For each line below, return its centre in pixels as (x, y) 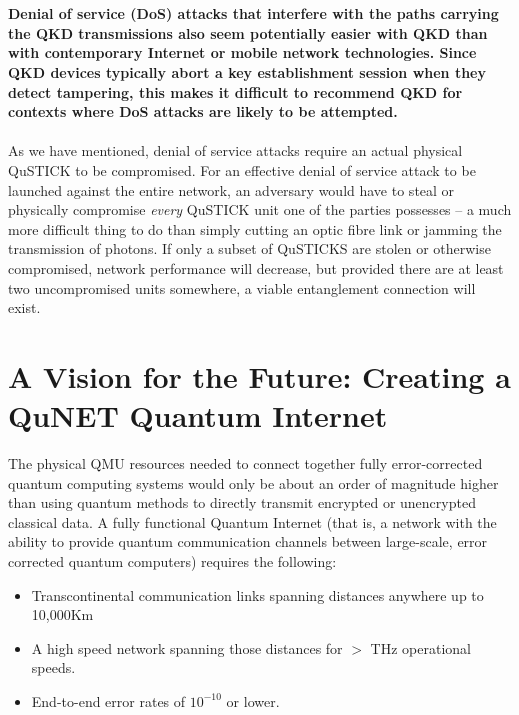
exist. (24, 307)
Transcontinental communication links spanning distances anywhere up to (257, 594)
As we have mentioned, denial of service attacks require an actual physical (235, 150)
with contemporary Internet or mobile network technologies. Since (242, 52)
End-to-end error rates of (108, 700)
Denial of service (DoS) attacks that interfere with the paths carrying (253, 13)
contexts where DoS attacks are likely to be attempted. (203, 111)
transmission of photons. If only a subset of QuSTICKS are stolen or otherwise (249, 248)
